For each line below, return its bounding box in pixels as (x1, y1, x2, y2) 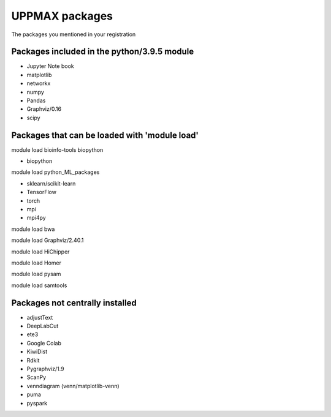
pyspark (26, 399, 48, 407)
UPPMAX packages (11, 9, 113, 23)
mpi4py (26, 214, 46, 222)
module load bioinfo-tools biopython (11, 146, 104, 153)
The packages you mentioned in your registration (11, 31, 136, 38)
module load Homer (11, 259, 61, 266)
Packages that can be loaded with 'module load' (11, 130, 199, 140)
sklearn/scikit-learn (26, 179, 76, 187)
